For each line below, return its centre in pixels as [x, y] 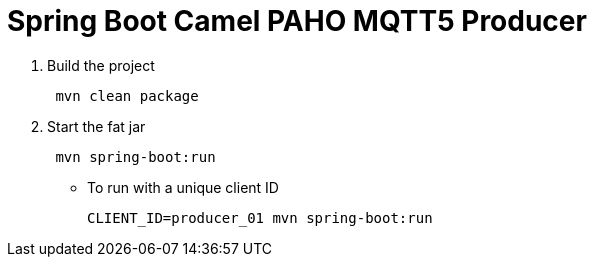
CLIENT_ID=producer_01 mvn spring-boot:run [260, 217]
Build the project [101, 65]
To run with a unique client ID [183, 187]
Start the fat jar [96, 126]
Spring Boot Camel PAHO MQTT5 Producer [297, 21]
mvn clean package [127, 95]
